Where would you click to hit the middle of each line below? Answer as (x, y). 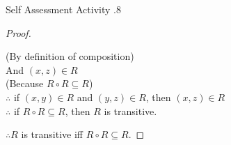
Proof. (18, 32)
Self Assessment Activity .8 (63, 9)
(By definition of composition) (70, 56)
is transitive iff (52, 134)
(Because (25, 83)
